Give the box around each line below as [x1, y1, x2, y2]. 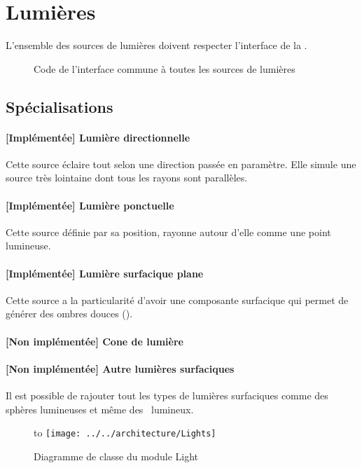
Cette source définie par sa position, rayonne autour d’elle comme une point [6, 224, 331, 239]
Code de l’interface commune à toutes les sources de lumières [34, 61, 295, 76]
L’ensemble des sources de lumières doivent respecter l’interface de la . [6, 38, 307, 53]
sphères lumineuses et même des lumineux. [6, 401, 194, 416]
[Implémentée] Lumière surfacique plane [6, 266, 204, 280]
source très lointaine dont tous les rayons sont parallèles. [6, 170, 248, 185]
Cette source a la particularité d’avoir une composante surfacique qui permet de [6, 292, 349, 307]
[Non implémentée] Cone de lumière [6, 333, 183, 348]
